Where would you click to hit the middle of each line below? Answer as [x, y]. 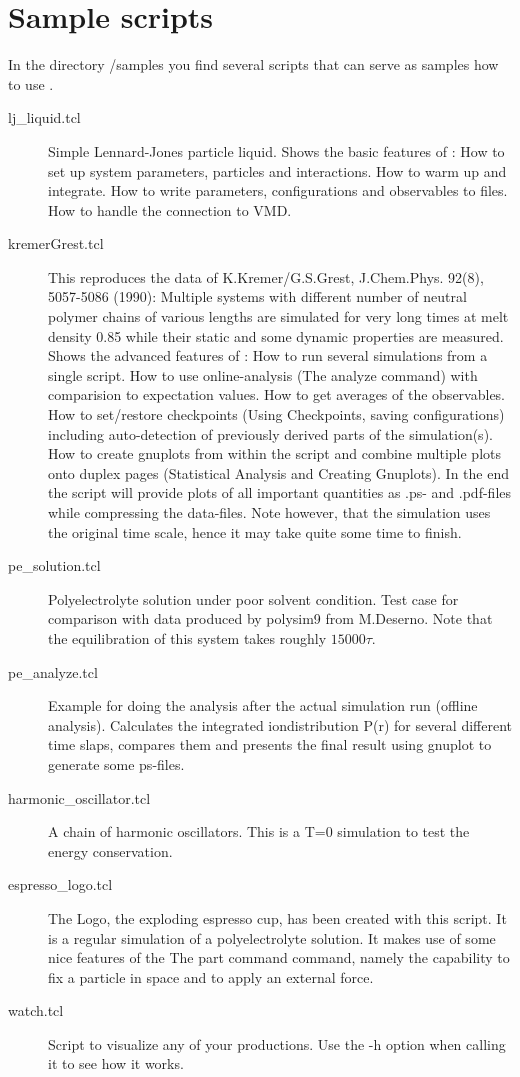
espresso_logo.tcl [60, 884]
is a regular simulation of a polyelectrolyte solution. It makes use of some [272, 937]
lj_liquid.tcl [44, 117]
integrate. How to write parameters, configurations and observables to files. [278, 190]
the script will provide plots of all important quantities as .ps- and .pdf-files [280, 492]
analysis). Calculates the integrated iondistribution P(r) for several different [280, 724]
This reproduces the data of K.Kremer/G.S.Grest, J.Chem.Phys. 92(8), [266, 276]
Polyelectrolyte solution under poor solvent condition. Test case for [253, 598]
